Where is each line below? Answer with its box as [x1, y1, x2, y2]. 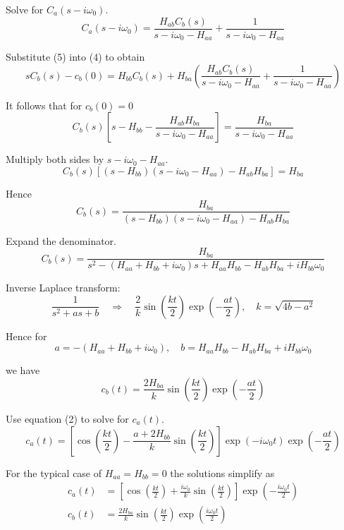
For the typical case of [6, 465, 102, 480]
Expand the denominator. [6, 233, 116, 248]
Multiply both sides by [6, 152, 104, 167]
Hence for [6, 328, 47, 343]
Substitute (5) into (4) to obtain [6, 49, 145, 64]
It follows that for [6, 97, 82, 112]
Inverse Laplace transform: [6, 280, 121, 295]
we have [6, 363, 40, 378]
